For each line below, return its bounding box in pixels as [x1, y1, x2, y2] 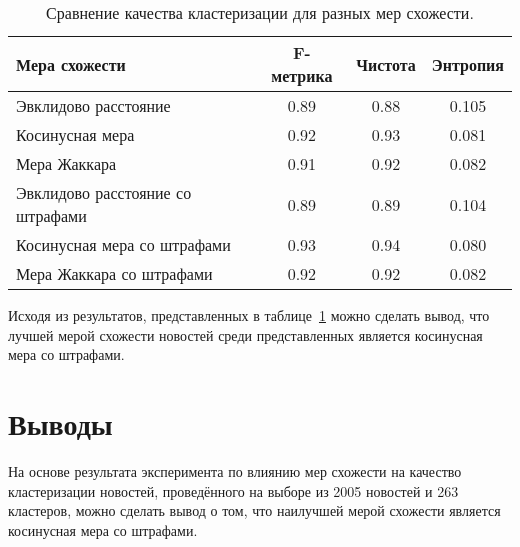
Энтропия [431, 52, 504, 76]
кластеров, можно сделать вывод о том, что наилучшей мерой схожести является [8, 500, 501, 521]
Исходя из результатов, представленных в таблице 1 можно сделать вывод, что [8, 305, 490, 325]
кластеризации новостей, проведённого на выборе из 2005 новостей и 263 [8, 480, 459, 501]
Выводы [8, 402, 113, 443]
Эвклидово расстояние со [16, 181, 192, 204]
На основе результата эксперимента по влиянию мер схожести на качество [8, 460, 462, 481]
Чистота [356, 52, 416, 76]
